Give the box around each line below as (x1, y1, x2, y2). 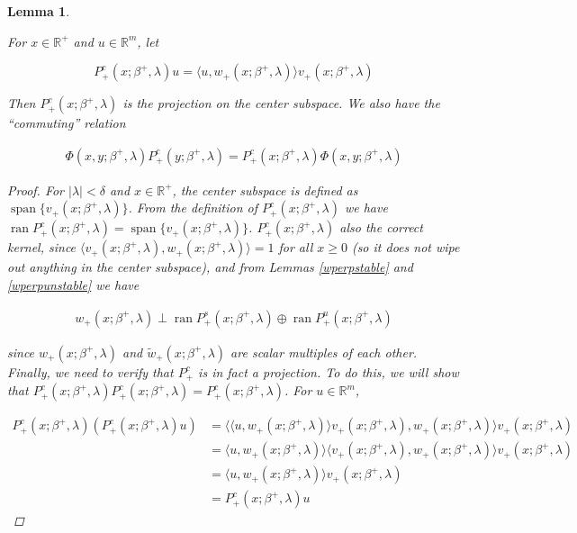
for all (278, 238, 313, 257)
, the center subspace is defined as (172, 180, 358, 199)
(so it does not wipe (351, 238, 460, 257)
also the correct (339, 218, 423, 237)
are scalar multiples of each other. (230, 342, 418, 361)
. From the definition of (128, 198, 258, 217)
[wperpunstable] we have (7, 276, 140, 294)
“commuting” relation (7, 113, 126, 132)
